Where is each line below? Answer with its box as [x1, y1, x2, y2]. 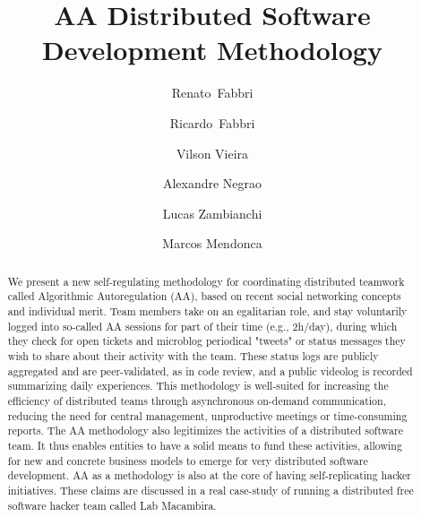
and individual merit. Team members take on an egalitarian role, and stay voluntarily [7, 303, 408, 318]
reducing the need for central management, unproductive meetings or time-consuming [7, 408, 408, 423]
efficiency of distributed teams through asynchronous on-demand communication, [7, 392, 386, 408]
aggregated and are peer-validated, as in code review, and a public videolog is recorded [7, 363, 413, 378]
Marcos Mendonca [162, 234, 262, 253]
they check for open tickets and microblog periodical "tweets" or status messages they [7, 333, 406, 349]
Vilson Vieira [176, 143, 249, 162]
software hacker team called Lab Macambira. [7, 497, 217, 513]
